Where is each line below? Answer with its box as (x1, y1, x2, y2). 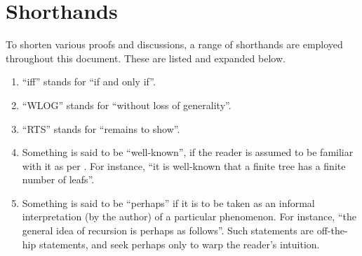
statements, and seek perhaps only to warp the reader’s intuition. (39, 236, 320, 251)
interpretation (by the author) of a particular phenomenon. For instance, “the (22, 209, 356, 224)
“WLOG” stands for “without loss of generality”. (22, 97, 232, 112)
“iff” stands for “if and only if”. (22, 74, 156, 89)
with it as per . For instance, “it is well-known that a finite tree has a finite (22, 158, 346, 173)
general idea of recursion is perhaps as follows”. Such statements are (22, 223, 314, 238)
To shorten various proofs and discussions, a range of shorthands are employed (6, 37, 343, 52)
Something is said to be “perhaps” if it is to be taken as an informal (22, 195, 315, 210)
